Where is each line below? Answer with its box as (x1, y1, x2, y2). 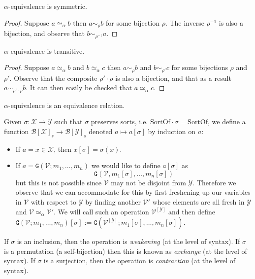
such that (54, 116, 83, 127)
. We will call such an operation (54, 206, 149, 216)
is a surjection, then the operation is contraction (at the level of (43, 255, 236, 266)
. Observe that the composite (9, 72, 97, 83)
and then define (168, 206, 215, 216)
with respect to (31, 196, 77, 207)
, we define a (208, 116, 246, 127)
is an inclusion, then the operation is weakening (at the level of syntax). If (17, 236, 240, 246)
